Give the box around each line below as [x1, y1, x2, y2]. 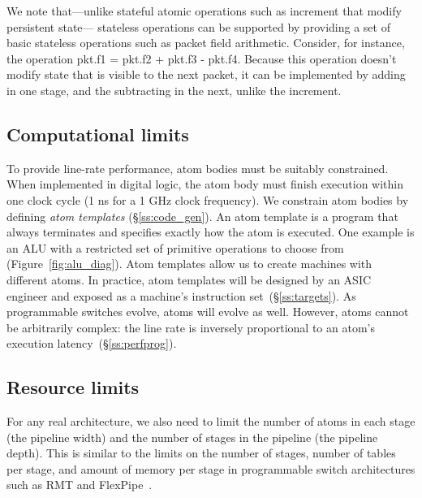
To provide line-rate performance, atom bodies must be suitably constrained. [6, 159, 389, 176]
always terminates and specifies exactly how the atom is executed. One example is [6, 223, 415, 240]
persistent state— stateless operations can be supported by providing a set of [6, 18, 390, 35]
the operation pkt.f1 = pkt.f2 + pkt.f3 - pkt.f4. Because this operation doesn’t [6, 50, 397, 67]
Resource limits [6, 375, 140, 400]
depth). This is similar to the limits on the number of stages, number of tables [6, 444, 396, 461]
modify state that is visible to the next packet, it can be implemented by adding [6, 66, 406, 83]
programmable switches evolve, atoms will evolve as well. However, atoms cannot [6, 303, 409, 320]
